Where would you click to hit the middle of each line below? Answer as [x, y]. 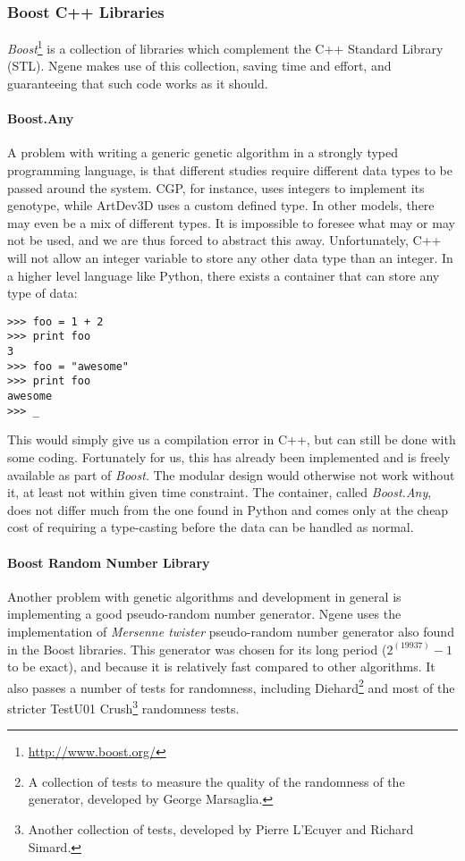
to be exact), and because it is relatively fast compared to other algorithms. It [221, 667]
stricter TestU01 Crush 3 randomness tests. [123, 706]
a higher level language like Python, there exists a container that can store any [224, 275]
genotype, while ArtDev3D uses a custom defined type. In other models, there [221, 205]
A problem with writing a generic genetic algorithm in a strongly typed [203, 152]
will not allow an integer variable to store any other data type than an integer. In [230, 258]
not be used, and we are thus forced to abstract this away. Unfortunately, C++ [224, 240]
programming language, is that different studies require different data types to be [230, 170]
